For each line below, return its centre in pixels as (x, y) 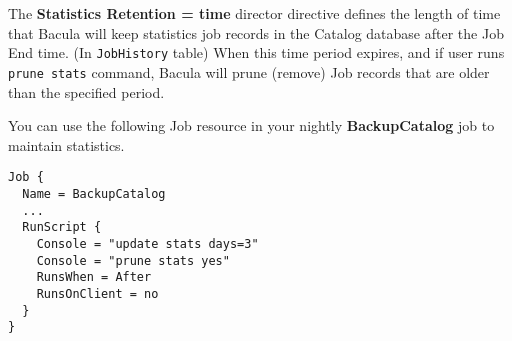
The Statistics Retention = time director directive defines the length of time (254, 13)
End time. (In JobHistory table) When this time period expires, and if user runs (256, 52)
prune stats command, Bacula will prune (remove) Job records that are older (249, 71)
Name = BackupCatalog (94, 193)
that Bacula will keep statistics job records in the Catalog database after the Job (256, 32)
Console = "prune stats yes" (133, 260)
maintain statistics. (66, 144)
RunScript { (62, 227)
